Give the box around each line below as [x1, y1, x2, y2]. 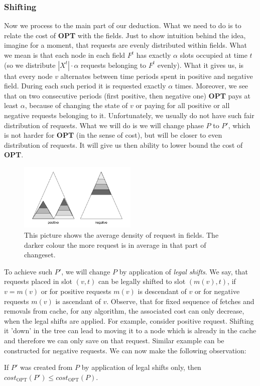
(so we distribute [4, 59, 56, 70]
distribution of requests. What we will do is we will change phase [4, 120, 204, 130]
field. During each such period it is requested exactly [4, 80, 166, 91]
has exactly [136, 50, 171, 60]
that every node [4, 70, 53, 81]
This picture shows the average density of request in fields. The [24, 230, 219, 240]
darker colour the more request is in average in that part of [24, 239, 206, 250]
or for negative [195, 286, 240, 297]
